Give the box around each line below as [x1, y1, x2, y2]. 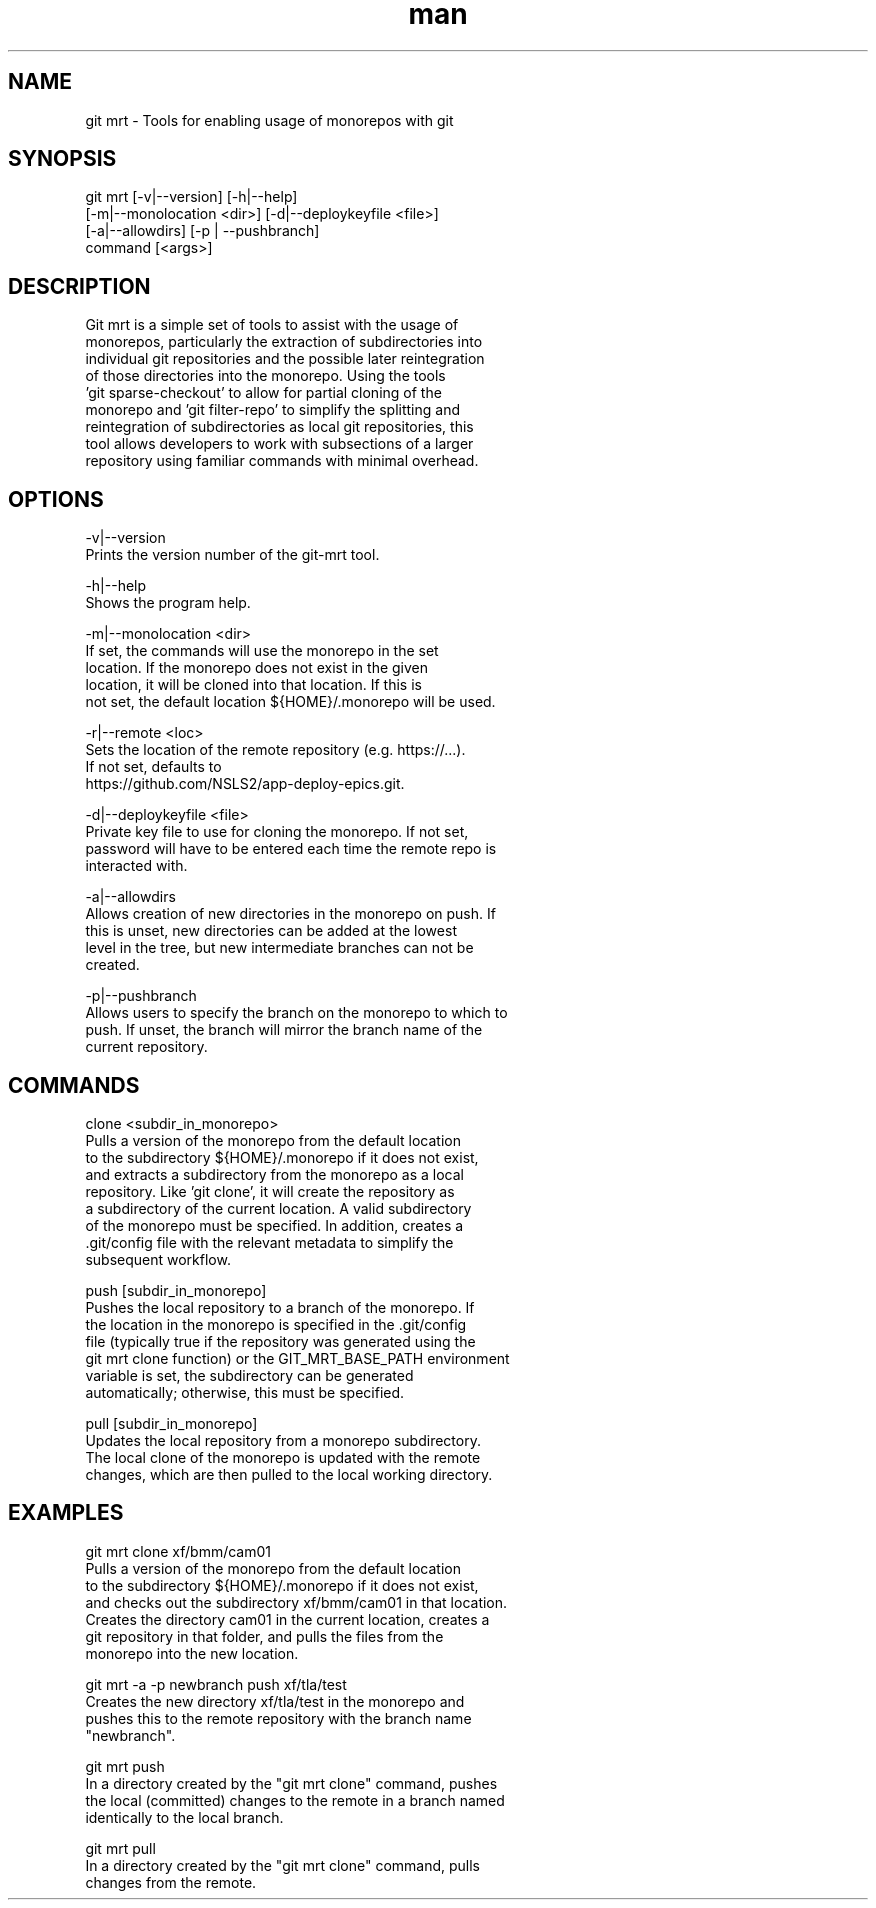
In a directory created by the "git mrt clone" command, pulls [85, 1856, 480, 1874]
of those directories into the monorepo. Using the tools [85, 367, 446, 385]
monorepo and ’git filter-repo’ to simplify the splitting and [85, 401, 460, 419]
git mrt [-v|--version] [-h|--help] [85, 188, 298, 206]
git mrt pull [85, 1839, 156, 1857]
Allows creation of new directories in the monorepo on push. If [85, 905, 496, 923]
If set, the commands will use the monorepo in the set [85, 642, 439, 660]
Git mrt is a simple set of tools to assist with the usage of [85, 316, 459, 334]
